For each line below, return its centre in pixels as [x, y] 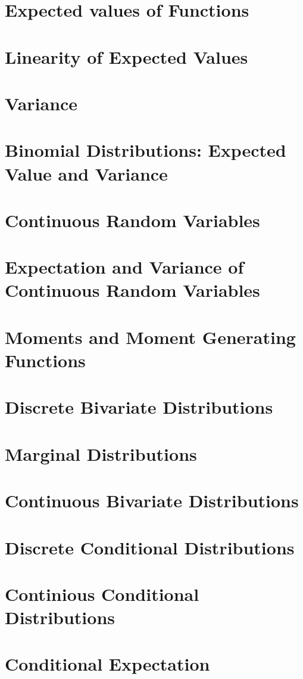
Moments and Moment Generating [150, 337]
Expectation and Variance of [124, 267]
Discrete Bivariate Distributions [139, 407]
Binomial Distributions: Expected [146, 150]
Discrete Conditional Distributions [150, 547]
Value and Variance [86, 173]
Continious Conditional [102, 593]
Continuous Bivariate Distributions [152, 500]
